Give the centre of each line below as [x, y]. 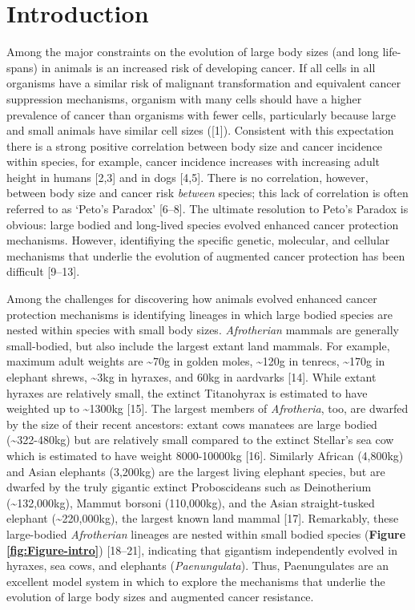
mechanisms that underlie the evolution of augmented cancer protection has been [206, 255]
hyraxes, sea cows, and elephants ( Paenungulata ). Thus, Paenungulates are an [198, 566]
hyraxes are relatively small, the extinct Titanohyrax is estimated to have [187, 392]
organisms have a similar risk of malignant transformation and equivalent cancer [204, 83]
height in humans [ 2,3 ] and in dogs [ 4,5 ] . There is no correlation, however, [187, 177]
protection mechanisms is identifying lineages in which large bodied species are [200, 314]
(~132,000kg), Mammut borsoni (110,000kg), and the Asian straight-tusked [191, 502]
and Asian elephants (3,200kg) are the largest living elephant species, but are [196, 471]
